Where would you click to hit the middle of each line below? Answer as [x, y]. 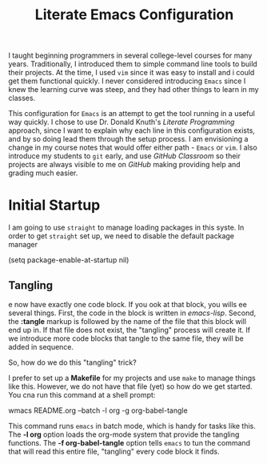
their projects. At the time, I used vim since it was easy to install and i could [132, 73]
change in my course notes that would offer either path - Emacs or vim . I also [133, 148]
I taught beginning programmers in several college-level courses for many [130, 56]
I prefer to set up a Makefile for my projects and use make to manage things [132, 378]
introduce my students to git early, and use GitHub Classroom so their [125, 156]
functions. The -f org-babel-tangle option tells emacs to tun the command [129, 442]
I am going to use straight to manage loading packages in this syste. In [126, 228]
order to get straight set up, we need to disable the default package [121, 236]
